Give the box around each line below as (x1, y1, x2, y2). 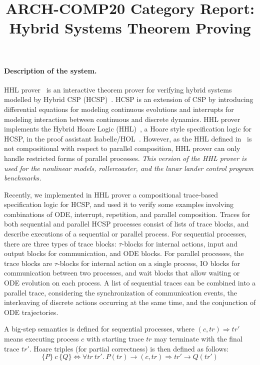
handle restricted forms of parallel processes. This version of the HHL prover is (4, 152, 246, 163)
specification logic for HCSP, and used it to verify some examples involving (4, 199, 234, 209)
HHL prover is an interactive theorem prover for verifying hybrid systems (4, 84, 232, 94)
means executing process (4, 333, 79, 344)
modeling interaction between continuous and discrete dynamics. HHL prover (4, 113, 240, 124)
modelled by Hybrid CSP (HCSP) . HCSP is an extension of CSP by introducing (4, 94, 253, 104)
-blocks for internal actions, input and (121, 238, 238, 248)
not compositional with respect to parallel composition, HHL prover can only (4, 143, 240, 153)
